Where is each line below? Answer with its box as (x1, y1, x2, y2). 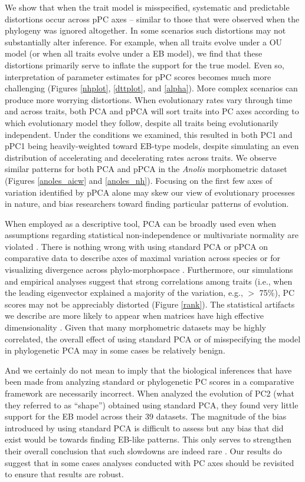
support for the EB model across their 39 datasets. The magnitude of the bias (5, 410, 287, 422)
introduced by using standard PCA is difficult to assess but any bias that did (5, 421, 284, 434)
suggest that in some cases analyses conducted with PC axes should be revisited (5, 456, 294, 468)
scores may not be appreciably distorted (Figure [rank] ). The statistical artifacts (5, 298, 295, 310)
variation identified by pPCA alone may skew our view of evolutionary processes (5, 186, 295, 198)
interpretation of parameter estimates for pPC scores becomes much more (5, 70, 271, 82)
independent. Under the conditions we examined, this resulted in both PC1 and (5, 128, 293, 140)
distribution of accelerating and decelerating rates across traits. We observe (5, 151, 277, 163)
